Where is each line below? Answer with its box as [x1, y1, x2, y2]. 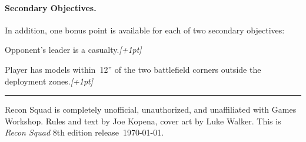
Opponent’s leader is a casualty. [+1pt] [5, 43, 142, 56]
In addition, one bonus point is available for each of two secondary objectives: [5, 23, 285, 36]
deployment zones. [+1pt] [5, 75, 93, 87]
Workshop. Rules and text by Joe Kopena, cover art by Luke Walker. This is [5, 114, 281, 127]
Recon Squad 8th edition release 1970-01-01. [5, 126, 164, 138]
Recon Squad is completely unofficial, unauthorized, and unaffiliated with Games [5, 103, 297, 116]
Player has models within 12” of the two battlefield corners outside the [5, 63, 261, 75]
